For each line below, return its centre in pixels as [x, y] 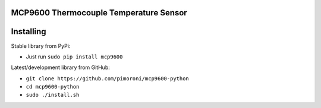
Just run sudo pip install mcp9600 [74, 57]
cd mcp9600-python [53, 87]
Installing [29, 32]
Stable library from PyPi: [41, 46]
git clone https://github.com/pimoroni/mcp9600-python [108, 78]
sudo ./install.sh [53, 95]
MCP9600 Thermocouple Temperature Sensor [99, 13]
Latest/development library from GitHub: [60, 67]
